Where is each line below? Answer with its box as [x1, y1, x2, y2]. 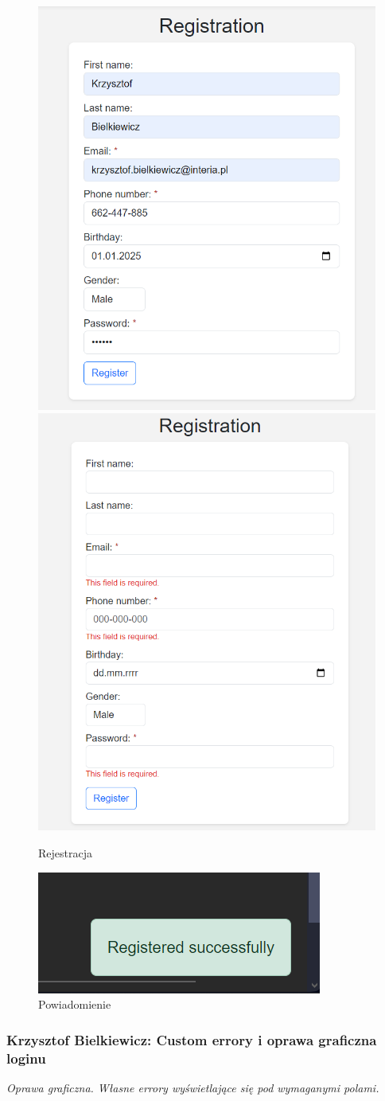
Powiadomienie [38, 996, 111, 1013]
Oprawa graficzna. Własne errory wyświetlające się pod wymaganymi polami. [6, 1079, 379, 1095]
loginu [6, 1048, 46, 1068]
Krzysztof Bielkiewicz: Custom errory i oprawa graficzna [6, 1029, 377, 1049]
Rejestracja [38, 844, 92, 861]
